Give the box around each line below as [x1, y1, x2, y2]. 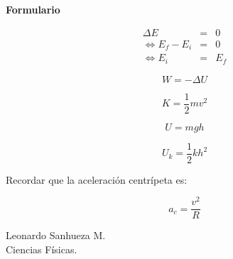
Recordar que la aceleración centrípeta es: [6, 172, 188, 187]
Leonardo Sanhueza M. [6, 228, 106, 243]
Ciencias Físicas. [6, 242, 77, 257]
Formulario [6, 2, 60, 16]
